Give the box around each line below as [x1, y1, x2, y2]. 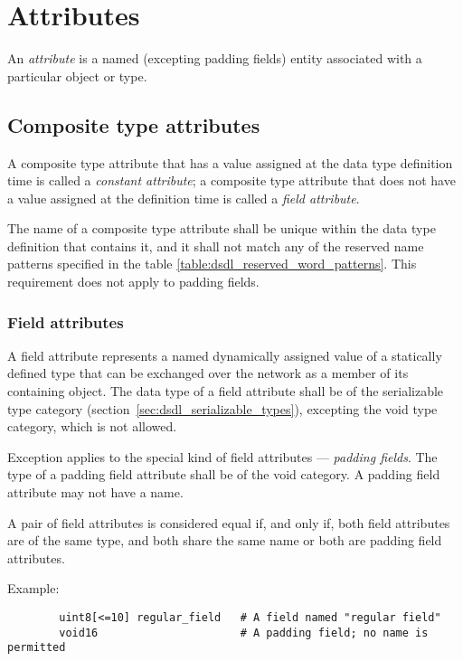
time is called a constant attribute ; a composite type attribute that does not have [7, 171, 456, 190]
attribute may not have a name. [7, 483, 184, 502]
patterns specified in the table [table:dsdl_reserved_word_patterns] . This [7, 254, 417, 273]
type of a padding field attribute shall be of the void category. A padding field [7, 465, 440, 484]
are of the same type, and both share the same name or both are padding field [7, 531, 442, 550]
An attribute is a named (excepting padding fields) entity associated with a [7, 49, 422, 68]
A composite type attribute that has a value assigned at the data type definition [7, 153, 453, 172]
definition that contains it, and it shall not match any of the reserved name [7, 236, 424, 255]
